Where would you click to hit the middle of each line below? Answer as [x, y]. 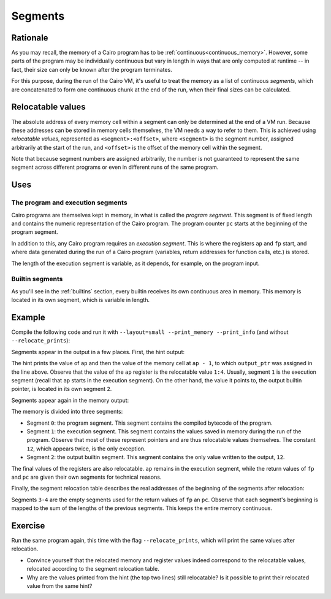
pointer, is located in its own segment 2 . [62, 389]
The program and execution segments [70, 203]
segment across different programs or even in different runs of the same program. [115, 167]
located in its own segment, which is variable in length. [81, 300]
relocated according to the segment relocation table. [93, 569]
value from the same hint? [59, 585]
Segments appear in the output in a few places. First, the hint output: [98, 352]
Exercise [28, 526]
